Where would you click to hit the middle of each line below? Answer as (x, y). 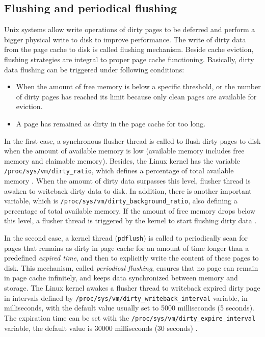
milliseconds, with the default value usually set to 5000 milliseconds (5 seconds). (129, 308)
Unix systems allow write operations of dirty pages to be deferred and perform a (130, 29)
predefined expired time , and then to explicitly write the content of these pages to (131, 258)
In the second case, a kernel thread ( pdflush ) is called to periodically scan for (126, 238)
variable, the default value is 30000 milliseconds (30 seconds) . (101, 328)
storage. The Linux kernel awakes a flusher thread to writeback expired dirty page (132, 288)
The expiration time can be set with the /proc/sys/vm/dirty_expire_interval (130, 317)
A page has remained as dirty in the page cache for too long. (111, 123)
